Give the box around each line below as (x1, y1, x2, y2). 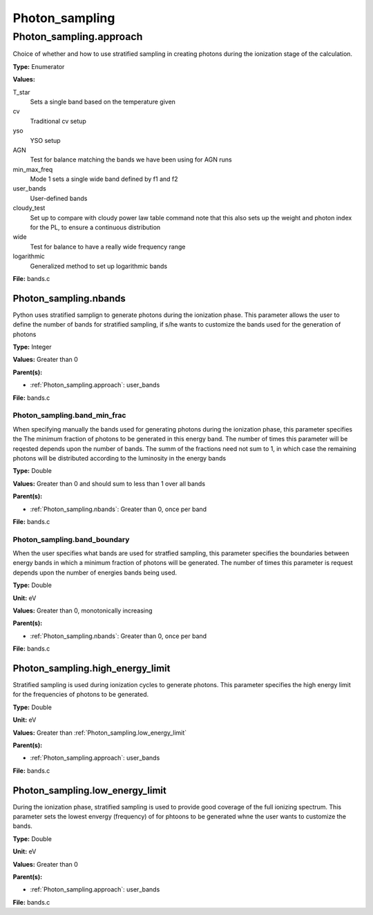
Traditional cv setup (30, 117, 86, 125)
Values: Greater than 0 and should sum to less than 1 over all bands (12, 479, 206, 488)
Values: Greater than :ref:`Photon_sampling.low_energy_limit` (12, 729, 187, 737)
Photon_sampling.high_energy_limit (12, 662, 171, 674)
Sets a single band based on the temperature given (30, 97, 176, 106)
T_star (12, 88, 30, 96)
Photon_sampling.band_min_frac (12, 411, 126, 421)
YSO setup (30, 136, 61, 144)
